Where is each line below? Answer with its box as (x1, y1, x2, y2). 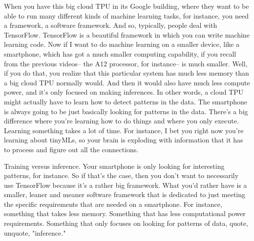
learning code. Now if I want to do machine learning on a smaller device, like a (4, 39, 239, 49)
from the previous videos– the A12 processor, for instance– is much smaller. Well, (4, 58, 248, 68)
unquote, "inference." (4, 227, 66, 238)
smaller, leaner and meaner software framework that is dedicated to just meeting (4, 189, 246, 200)
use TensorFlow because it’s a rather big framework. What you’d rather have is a (4, 180, 247, 190)
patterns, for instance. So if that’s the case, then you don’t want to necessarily (4, 170, 239, 181)
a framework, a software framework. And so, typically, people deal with (4, 20, 217, 30)
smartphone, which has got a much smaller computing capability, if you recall (4, 48, 236, 59)
